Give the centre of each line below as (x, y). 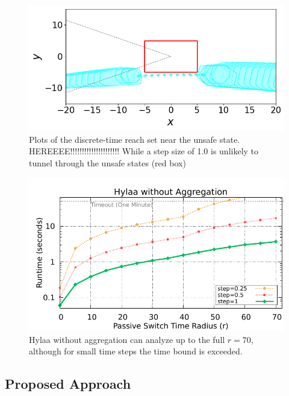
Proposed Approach (68, 384)
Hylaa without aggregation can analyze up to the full (127, 339)
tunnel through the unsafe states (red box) (107, 162)
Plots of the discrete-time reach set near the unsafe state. (135, 139)
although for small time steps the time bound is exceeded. (136, 351)
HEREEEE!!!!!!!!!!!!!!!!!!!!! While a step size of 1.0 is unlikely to (144, 151)
